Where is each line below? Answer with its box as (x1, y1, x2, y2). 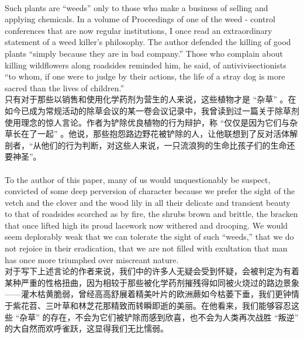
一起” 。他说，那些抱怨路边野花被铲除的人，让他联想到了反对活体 (37, 127, 290, 140)
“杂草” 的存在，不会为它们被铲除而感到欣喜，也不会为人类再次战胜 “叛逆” (15, 311, 299, 323)
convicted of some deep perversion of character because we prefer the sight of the (5, 185, 295, 197)
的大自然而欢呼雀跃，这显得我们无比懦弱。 (5, 322, 168, 334)
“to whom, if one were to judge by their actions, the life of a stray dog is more (5, 70, 285, 82)
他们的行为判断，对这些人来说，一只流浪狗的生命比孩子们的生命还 (41, 139, 295, 151)
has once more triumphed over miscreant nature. (5, 253, 179, 265)
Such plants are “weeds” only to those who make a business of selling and (5, 1, 268, 13)
